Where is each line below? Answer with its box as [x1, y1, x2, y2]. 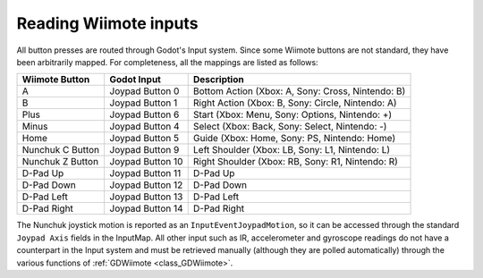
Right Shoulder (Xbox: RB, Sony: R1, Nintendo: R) [192, 156, 398, 168]
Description [192, 73, 245, 86]
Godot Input [109, 73, 161, 86]
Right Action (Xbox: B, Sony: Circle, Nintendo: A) [192, 97, 397, 109]
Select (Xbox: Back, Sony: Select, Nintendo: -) [192, 121, 387, 133]
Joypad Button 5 [109, 132, 179, 145]
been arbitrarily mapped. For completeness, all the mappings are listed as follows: [16, 56, 318, 67]
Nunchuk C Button [21, 144, 100, 156]
